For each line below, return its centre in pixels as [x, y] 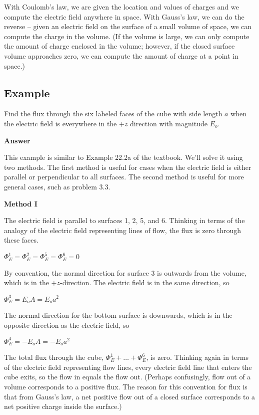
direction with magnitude [169, 123]
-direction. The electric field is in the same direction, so [145, 282]
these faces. [21, 240]
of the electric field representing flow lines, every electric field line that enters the [128, 367]
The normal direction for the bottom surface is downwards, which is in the [118, 315]
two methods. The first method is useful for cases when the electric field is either [128, 167]
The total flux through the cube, [54, 357]
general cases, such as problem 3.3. [57, 186]
